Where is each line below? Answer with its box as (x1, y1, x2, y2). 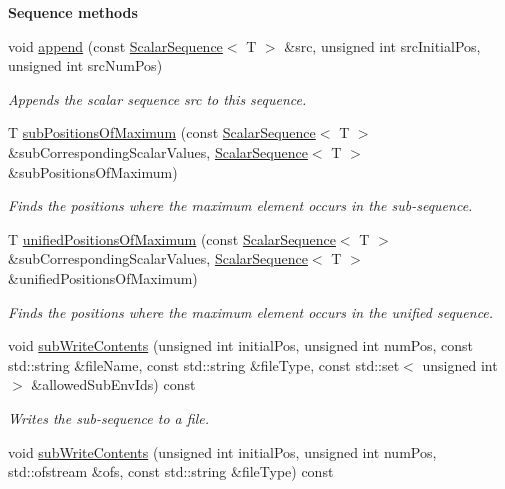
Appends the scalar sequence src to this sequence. (8, 88, 307, 109)
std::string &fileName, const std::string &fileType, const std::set (8, 354, 400, 375)
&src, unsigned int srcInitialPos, (284, 35, 481, 56)
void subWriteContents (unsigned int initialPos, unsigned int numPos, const (8, 335, 473, 356)
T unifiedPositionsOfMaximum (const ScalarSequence (8, 228, 336, 249)
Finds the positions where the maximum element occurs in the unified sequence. (8, 301, 494, 322)
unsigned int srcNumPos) (8, 55, 163, 76)
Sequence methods (8, 2, 138, 22)
